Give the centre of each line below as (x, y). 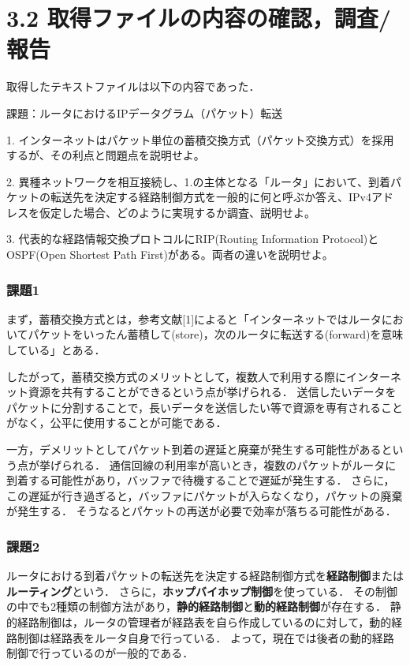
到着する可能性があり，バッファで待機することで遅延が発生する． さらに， (201, 480)
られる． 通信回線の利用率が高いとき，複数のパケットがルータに (229, 464)
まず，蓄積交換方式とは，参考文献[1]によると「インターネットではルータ (194, 318)
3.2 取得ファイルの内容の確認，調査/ (199, 18)
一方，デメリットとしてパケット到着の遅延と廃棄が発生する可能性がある (194, 449)
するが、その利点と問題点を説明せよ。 (106, 155)
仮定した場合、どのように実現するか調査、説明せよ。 (177, 212)
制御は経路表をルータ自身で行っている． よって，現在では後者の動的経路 (205, 637)
